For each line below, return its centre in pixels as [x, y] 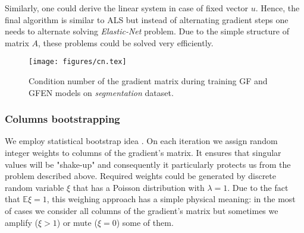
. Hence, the [278, 8]
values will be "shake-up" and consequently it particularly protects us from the [148, 164]
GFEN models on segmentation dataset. [101, 92]
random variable [35, 187]
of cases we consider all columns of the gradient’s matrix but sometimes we [142, 210]
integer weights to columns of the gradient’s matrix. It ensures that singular [143, 153]
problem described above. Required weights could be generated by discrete [140, 176]
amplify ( [22, 222]
